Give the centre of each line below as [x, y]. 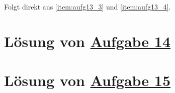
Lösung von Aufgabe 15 [87, 80]
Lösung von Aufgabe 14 [87, 41]
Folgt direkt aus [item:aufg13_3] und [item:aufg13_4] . [87, 6]
